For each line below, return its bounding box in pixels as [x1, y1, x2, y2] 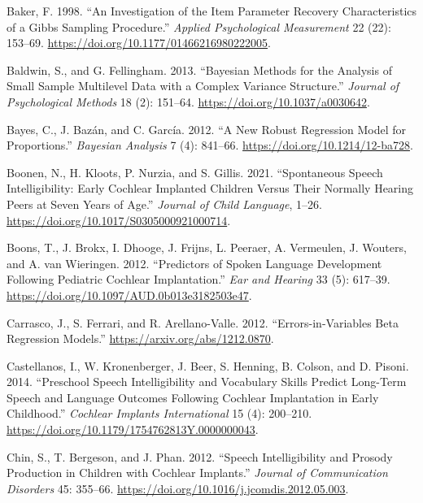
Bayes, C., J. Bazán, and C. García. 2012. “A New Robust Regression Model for [7, 120, 407, 137]
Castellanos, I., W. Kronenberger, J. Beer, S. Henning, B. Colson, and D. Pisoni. [7, 357, 409, 374]
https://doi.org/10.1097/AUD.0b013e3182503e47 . [7, 286, 252, 303]
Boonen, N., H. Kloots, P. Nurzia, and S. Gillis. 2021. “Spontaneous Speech [7, 163, 383, 180]
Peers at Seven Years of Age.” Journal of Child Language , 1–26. [7, 195, 322, 212]
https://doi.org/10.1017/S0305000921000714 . [7, 211, 231, 228]
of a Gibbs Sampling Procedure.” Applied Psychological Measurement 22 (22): [7, 18, 391, 35]
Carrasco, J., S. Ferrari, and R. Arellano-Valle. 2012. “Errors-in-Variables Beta [7, 314, 399, 331]
